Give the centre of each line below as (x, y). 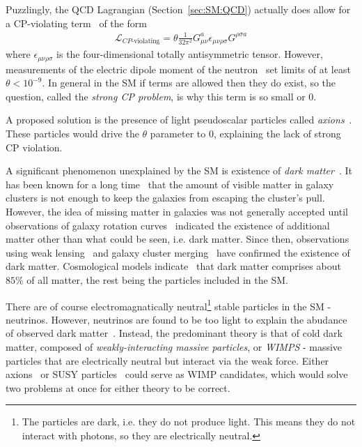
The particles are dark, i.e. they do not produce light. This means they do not (189, 422)
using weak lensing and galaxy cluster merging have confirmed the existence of (178, 252)
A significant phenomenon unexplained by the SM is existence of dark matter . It (179, 171)
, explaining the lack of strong (277, 134)
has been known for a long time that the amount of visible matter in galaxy (170, 184)
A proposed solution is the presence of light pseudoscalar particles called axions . (179, 120)
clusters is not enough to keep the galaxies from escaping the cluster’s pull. (165, 198)
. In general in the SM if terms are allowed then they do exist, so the (189, 83)
